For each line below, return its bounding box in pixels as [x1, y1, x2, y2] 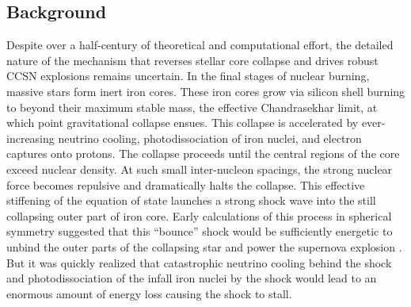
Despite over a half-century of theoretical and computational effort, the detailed [6, 36, 394, 53]
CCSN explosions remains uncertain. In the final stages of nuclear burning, [6, 67, 370, 84]
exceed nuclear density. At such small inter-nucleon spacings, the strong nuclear [6, 160, 393, 177]
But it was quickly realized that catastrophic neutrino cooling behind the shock [6, 254, 392, 271]
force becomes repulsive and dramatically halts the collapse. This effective [6, 176, 365, 193]
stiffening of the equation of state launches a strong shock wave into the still [6, 192, 376, 209]
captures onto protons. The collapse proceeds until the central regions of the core [6, 145, 400, 162]
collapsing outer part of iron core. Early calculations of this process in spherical [6, 207, 392, 224]
